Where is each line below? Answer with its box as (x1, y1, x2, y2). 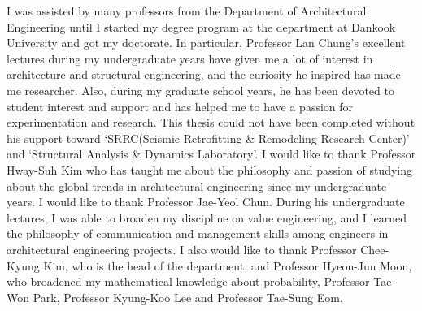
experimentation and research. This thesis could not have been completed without (7, 114, 415, 131)
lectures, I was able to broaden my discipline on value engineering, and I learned (7, 209, 407, 226)
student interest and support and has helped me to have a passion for (7, 97, 354, 114)
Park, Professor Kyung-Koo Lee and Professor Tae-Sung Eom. (33, 288, 343, 305)
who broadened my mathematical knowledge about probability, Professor (7, 273, 370, 290)
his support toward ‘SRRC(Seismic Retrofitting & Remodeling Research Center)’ (7, 129, 410, 146)
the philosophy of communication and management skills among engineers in (7, 225, 389, 242)
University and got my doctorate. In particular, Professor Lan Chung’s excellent (7, 34, 406, 51)
